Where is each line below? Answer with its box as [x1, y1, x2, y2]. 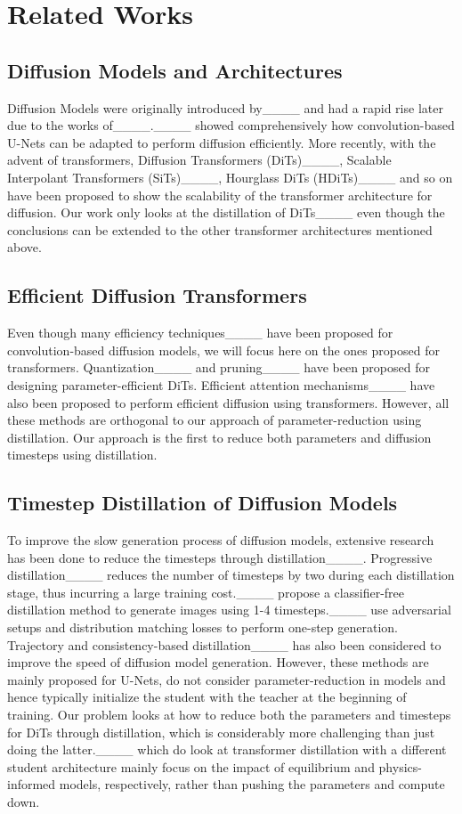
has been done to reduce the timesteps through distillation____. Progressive [7, 548, 433, 566]
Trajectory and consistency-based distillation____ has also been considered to [7, 635, 442, 654]
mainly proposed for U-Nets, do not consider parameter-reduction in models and [7, 670, 446, 688]
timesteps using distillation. [7, 445, 158, 464]
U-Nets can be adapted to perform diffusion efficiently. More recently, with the [7, 133, 436, 151]
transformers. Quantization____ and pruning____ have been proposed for [7, 358, 430, 377]
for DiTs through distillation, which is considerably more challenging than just [7, 722, 435, 741]
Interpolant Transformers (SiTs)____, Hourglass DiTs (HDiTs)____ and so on [7, 167, 453, 186]
